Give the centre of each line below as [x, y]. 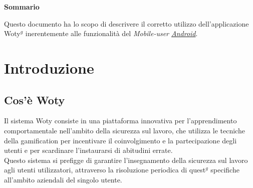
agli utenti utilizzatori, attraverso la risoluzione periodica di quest [105, 170]
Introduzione [49, 67]
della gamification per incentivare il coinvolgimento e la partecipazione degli [120, 140]
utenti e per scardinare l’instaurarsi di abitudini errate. [88, 150]
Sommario [22, 7]
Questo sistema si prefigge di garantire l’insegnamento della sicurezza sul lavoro [126, 160]
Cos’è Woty [35, 100]
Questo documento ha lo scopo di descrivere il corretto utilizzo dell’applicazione [126, 23]
